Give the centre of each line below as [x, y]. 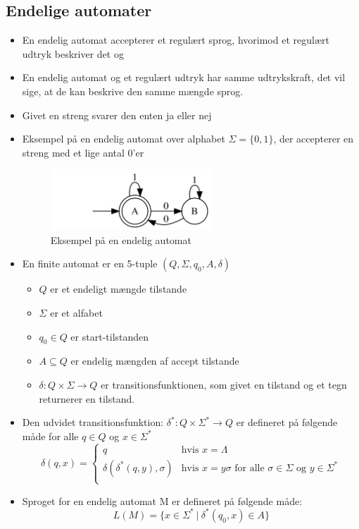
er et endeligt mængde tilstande [119, 289]
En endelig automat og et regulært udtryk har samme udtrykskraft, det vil [184, 77]
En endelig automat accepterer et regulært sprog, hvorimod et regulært [176, 40]
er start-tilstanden [110, 336]
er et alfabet [76, 312]
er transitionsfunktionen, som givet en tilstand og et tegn [224, 384]
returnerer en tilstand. [87, 398]
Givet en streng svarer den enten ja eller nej [117, 115]
